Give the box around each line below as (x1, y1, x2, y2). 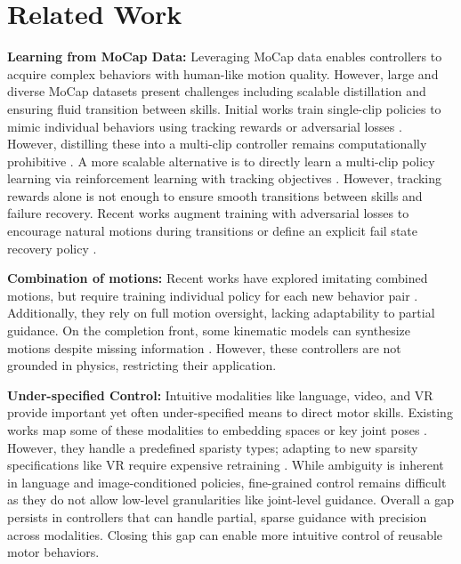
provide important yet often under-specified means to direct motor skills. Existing (7, 403, 453, 422)
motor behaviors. (7, 543, 100, 561)
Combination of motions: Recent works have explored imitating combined (7, 269, 428, 287)
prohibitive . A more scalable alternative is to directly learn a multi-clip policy (7, 151, 435, 170)
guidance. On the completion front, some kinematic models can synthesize (7, 321, 410, 340)
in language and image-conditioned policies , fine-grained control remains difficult (7, 472, 447, 491)
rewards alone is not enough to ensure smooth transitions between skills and (7, 186, 423, 205)
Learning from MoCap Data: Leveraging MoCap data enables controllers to (7, 47, 442, 66)
